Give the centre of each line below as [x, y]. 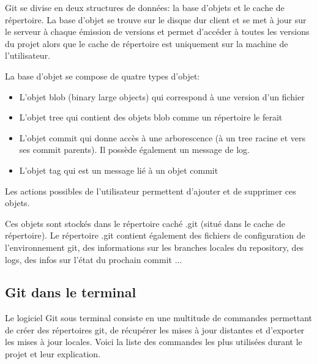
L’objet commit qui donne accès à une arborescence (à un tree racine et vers [162, 137]
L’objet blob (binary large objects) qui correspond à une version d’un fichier [162, 96]
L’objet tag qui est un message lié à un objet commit [119, 170]
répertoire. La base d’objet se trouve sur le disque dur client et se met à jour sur [156, 19]
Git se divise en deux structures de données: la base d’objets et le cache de [145, 7]
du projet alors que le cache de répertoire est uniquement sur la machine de [147, 43]
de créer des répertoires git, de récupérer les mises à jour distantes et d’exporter [155, 329]
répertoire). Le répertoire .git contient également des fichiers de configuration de [155, 235]
